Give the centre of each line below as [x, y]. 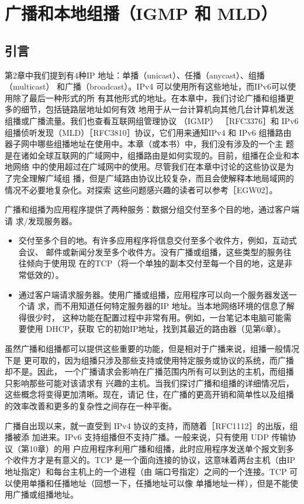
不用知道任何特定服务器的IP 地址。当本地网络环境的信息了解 [178, 306]
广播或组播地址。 [45, 494]
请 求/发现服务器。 [41, 220]
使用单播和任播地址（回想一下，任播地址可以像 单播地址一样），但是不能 [151, 483]
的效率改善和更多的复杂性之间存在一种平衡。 [91, 406]
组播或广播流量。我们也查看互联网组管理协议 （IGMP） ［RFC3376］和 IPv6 [152, 120]
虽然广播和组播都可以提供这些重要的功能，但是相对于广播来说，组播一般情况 [152, 349]
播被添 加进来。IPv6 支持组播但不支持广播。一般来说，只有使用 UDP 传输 [146, 437]
